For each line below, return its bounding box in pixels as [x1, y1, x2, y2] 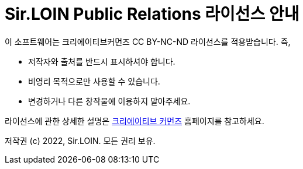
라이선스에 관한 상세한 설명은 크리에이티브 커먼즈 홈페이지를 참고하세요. [5, 115, 264, 126]
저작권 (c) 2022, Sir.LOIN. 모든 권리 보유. [5, 135, 156, 146]
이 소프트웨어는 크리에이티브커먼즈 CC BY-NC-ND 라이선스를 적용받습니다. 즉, [5, 36, 291, 47]
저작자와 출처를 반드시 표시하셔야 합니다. [28, 56, 175, 66]
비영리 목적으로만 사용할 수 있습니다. [28, 76, 160, 86]
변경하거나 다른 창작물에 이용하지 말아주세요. [28, 96, 191, 106]
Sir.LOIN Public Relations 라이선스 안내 [5, 4, 299, 24]
